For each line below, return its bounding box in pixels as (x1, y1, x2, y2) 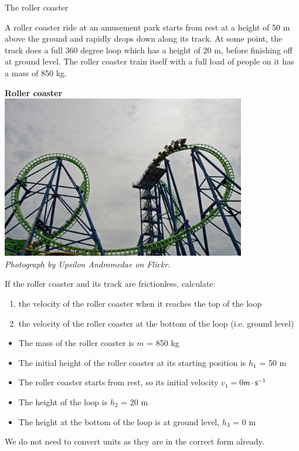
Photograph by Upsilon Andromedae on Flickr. (5, 257, 171, 270)
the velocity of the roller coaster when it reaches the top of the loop (18, 297, 262, 310)
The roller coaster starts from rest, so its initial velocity (18, 376, 219, 388)
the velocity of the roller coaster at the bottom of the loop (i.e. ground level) (18, 317, 294, 329)
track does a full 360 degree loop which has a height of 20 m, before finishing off (5, 43, 293, 56)
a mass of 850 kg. (5, 66, 67, 79)
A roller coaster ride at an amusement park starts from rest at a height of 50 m (5, 21, 290, 33)
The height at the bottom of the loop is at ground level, (18, 415, 220, 428)
